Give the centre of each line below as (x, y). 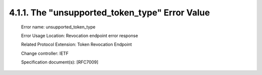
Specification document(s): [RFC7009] (60, 62)
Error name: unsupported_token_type (58, 27)
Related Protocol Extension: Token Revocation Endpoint (76, 44)
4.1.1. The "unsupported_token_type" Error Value (109, 12)
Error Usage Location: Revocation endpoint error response (80, 36)
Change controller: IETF (45, 53)
